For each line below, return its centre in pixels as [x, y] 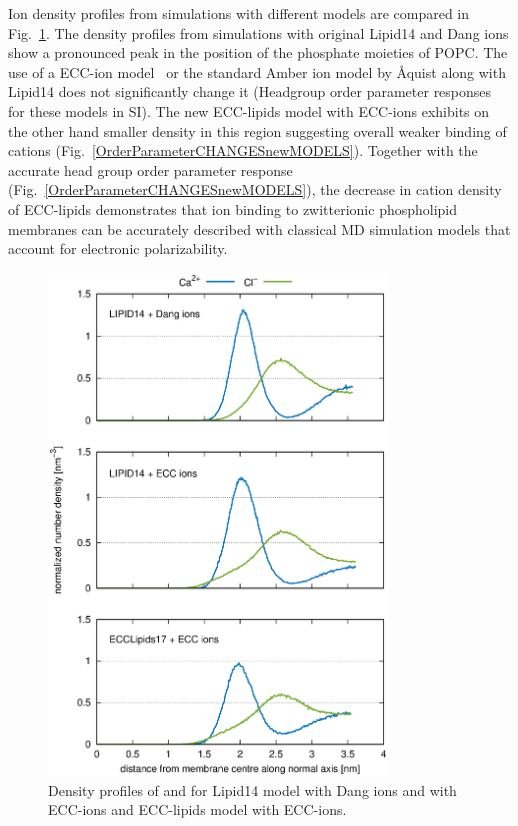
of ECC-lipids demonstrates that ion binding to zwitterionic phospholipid [233, 208]
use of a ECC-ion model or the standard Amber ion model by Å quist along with [257, 71]
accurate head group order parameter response [150, 169]
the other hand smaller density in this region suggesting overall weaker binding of [257, 130]
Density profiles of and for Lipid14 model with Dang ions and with [252, 789]
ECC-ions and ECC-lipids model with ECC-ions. [197, 809]
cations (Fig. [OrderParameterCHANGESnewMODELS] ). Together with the [243, 150]
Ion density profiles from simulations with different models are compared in [239, 13]
